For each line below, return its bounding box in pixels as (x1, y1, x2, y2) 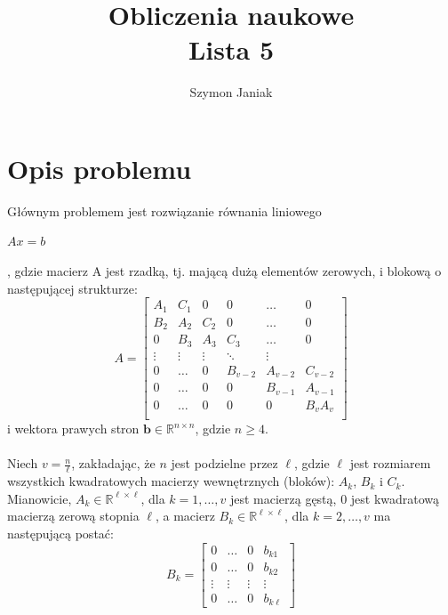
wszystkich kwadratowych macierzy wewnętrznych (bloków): (7, 472, 335, 490)
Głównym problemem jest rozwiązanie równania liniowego (7, 201, 322, 220)
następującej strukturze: (7, 279, 138, 297)
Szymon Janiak (189, 83, 273, 101)
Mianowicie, (7, 489, 72, 507)
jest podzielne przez (171, 454, 278, 473)
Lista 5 (188, 31, 274, 68)
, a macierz (155, 506, 215, 525)
